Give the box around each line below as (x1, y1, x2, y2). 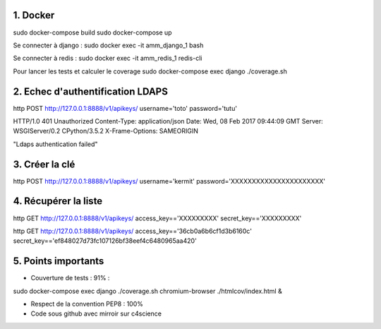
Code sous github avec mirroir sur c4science (30, 309, 162, 318)
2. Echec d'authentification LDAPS (13, 85, 169, 97)
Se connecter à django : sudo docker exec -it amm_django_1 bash (13, 41, 204, 49)
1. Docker (13, 9, 55, 21)
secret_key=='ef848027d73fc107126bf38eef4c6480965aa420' (13, 237, 197, 245)
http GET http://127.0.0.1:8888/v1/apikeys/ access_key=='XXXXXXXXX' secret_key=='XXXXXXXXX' (13, 214, 302, 222)
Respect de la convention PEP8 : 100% (30, 300, 144, 309)
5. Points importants (13, 255, 104, 268)
